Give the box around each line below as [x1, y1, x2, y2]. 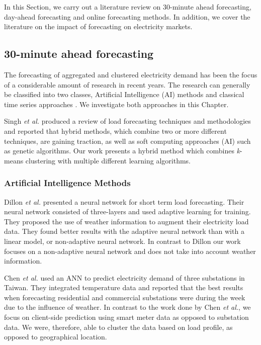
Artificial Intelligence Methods [4, 177, 131, 189]
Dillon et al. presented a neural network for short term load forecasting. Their [4, 196, 244, 207]
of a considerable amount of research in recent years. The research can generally [4, 79, 250, 90]
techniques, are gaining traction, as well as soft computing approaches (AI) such [4, 135, 251, 146]
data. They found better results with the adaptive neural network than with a [4, 226, 244, 236]
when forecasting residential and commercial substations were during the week [4, 292, 245, 302]
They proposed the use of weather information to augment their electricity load [4, 216, 249, 226]
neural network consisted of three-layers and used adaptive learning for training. [4, 206, 251, 217]
